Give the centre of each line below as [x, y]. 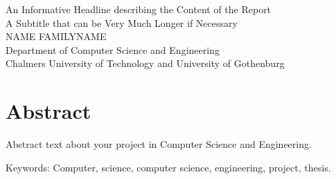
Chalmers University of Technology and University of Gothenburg [145, 63]
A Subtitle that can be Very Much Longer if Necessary [122, 22]
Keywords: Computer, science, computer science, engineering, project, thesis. [168, 167]
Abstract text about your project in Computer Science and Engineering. [159, 144]
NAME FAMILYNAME [56, 36]
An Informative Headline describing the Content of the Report [139, 9]
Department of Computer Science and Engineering [113, 49]
